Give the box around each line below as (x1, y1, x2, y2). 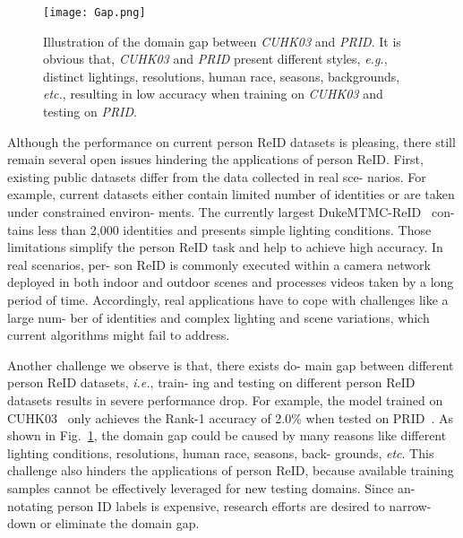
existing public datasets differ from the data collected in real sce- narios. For (7, 167, 426, 186)
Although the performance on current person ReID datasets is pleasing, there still (7, 132, 456, 151)
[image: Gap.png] (43, 6, 146, 19)
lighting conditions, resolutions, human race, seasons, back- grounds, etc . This (7, 443, 434, 462)
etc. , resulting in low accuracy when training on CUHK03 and (43, 84, 383, 103)
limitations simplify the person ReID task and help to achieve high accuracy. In (7, 238, 443, 256)
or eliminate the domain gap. (39, 514, 200, 533)
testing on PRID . (43, 102, 137, 121)
